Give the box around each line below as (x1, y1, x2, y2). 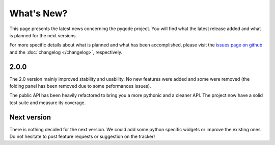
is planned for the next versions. (9, 32, 77, 38)
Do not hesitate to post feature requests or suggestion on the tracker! (9, 133, 155, 140)
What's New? (9, 8, 68, 19)
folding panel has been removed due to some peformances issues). (9, 83, 151, 89)
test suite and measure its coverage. (9, 100, 86, 106)
